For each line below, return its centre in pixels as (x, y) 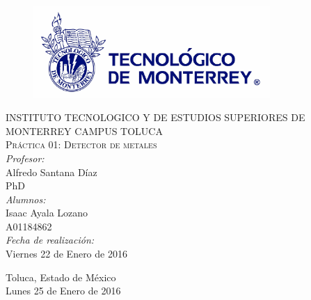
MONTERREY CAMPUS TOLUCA (84, 131)
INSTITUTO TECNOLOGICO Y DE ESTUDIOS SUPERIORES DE (155, 117)
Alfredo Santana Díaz (51, 172)
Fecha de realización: (50, 240)
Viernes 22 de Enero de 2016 (66, 254)
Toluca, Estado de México (61, 277)
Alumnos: (26, 199)
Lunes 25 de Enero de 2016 (63, 291)
